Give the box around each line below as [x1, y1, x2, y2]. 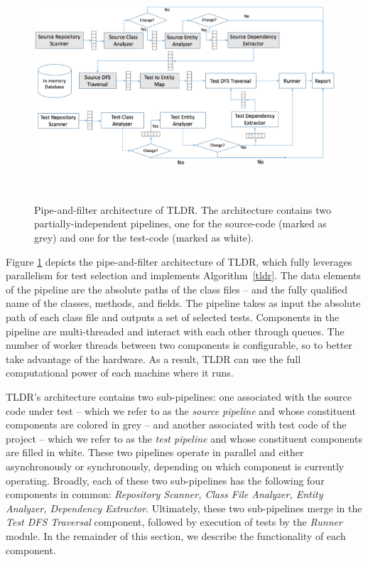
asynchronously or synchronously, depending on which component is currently [6, 458, 345, 473]
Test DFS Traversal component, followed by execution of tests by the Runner [6, 514, 342, 529]
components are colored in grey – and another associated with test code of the [6, 417, 347, 432]
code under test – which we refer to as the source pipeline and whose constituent [6, 403, 356, 418]
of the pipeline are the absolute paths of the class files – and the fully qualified [6, 281, 348, 296]
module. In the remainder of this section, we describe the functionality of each [6, 528, 346, 543]
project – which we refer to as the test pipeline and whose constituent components [6, 431, 362, 445]
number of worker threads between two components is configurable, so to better [6, 337, 352, 352]
